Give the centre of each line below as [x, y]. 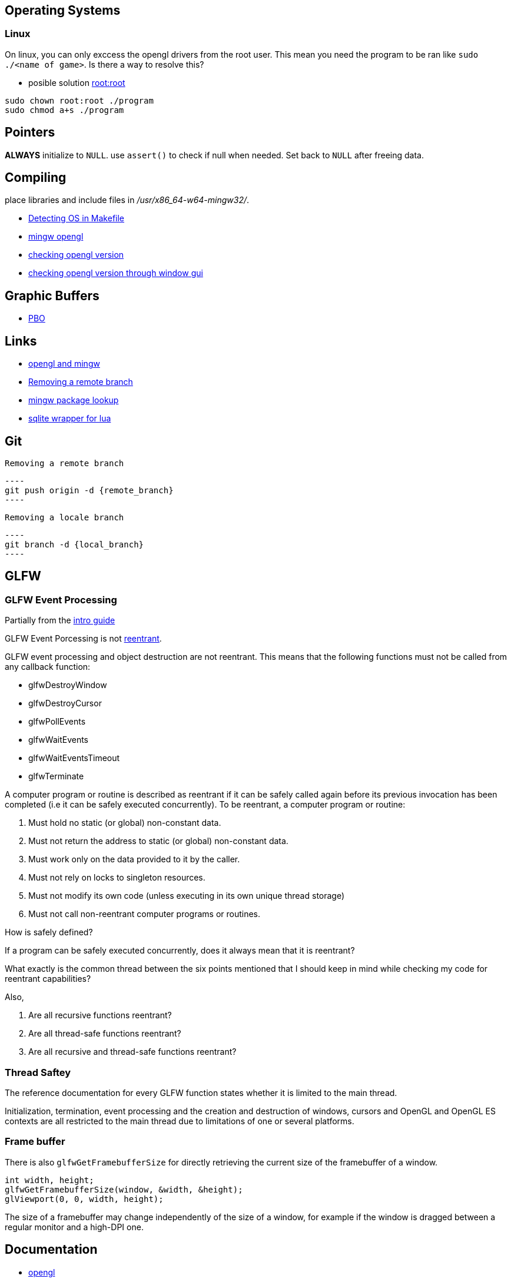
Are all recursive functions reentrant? [100, 1015]
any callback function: [48, 667]
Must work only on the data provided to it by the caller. [134, 859]
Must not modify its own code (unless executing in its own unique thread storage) [187, 896]
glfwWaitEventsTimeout [74, 758]
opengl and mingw [64, 364]
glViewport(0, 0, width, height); [84, 1199]
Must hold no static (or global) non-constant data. [125, 823]
